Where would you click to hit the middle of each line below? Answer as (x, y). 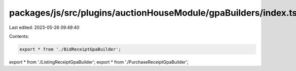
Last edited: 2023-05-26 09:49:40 (44, 27)
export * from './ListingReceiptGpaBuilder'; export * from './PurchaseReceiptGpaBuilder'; (99, 62)
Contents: (19, 36)
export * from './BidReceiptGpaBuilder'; (70, 49)
